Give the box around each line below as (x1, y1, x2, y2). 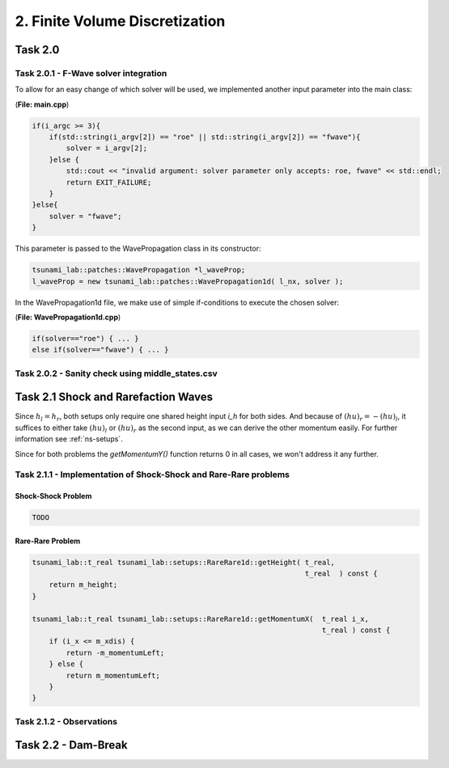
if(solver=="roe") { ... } (32, 334, 139, 343)
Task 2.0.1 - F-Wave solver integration (15, 67, 167, 78)
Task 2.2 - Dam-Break (15, 738, 129, 752)
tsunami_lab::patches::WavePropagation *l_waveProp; (32, 265, 246, 275)
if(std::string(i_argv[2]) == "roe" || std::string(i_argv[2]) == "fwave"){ (49, 133, 361, 141)
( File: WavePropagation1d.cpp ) (15, 312, 121, 322)
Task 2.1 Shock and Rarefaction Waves (15, 390, 214, 404)
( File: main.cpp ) (15, 99, 70, 109)
